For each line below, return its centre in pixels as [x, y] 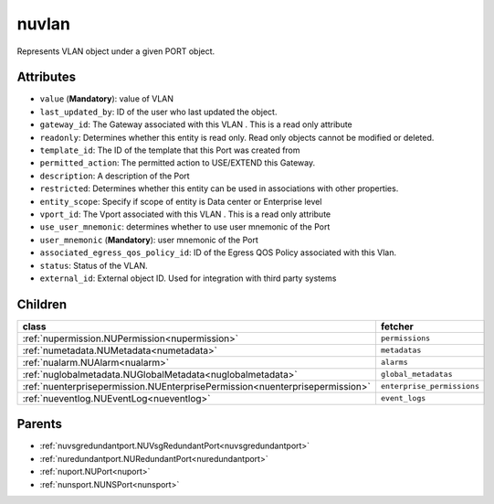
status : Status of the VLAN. [94, 265]
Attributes [47, 77]
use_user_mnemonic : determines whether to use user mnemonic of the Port [185, 227]
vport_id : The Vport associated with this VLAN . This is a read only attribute [185, 214]
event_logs [403, 398]
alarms [394, 363]
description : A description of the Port [115, 176]
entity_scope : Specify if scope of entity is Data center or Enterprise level [181, 201]
